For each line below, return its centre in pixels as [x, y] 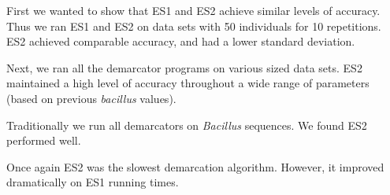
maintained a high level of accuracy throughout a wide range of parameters [188, 83]
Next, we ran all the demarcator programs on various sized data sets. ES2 [184, 67]
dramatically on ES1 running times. [93, 182]
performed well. [44, 140]
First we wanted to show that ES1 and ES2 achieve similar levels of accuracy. [193, 10]
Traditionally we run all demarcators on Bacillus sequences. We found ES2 [187, 125]
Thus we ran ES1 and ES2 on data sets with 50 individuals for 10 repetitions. [194, 26]
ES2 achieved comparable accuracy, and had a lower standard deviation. [181, 41]
